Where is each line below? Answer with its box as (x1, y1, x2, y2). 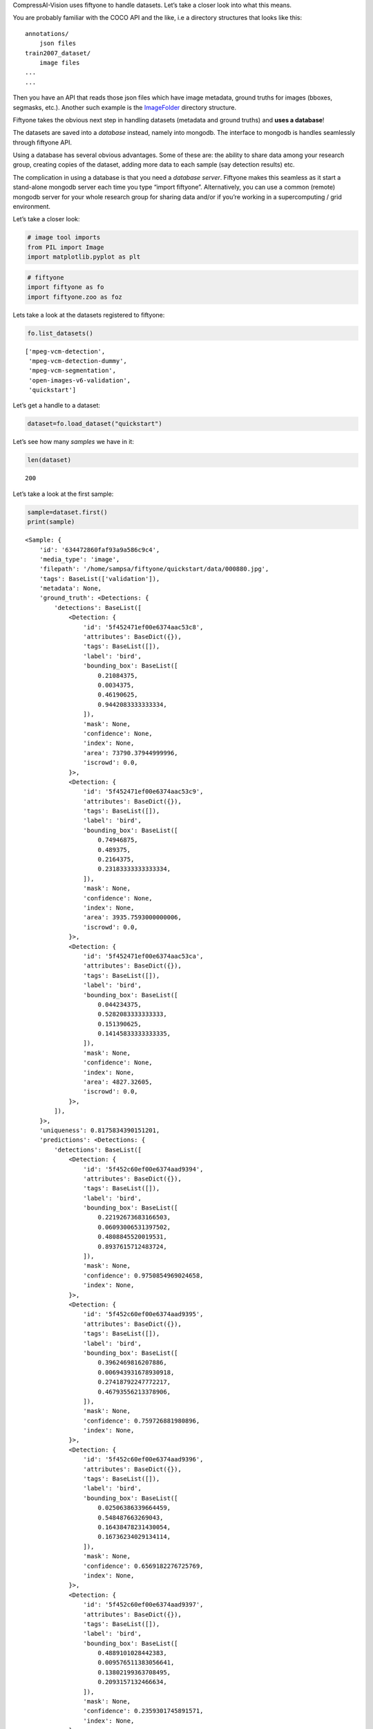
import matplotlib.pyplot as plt (27, 253, 141, 261)
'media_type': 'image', (39, 555, 120, 563)
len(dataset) (27, 456, 72, 464)
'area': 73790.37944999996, (83, 749, 179, 757)
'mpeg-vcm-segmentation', (28, 367, 117, 375)
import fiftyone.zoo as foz (27, 293, 122, 301)
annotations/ (25, 30, 69, 37)
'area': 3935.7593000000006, (83, 914, 182, 921)
